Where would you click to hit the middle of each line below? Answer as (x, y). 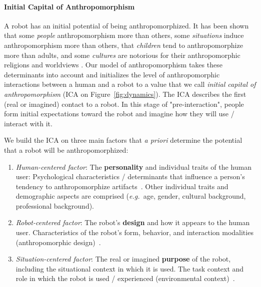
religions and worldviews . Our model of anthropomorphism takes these (113, 65)
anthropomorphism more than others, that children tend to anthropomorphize (123, 45)
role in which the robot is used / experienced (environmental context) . (125, 278)
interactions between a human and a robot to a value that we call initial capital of (130, 84)
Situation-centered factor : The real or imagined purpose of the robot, (123, 259)
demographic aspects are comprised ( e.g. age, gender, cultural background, (131, 196)
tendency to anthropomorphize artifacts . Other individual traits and (122, 186)
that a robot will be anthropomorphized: (66, 149)
